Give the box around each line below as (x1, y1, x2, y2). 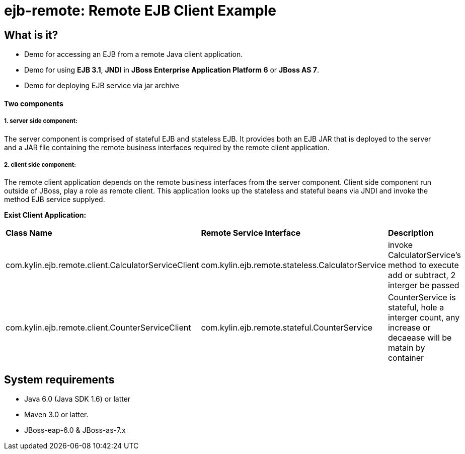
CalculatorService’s (387, 250, 461, 261)
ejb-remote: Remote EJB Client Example (4, 2, 276, 19)
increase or (387, 322, 431, 333)
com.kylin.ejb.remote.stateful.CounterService (201, 322, 372, 333)
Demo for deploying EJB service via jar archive (24, 81, 179, 90)
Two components (4, 99, 63, 108)
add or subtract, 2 (387, 270, 456, 281)
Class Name (6, 228, 52, 238)
